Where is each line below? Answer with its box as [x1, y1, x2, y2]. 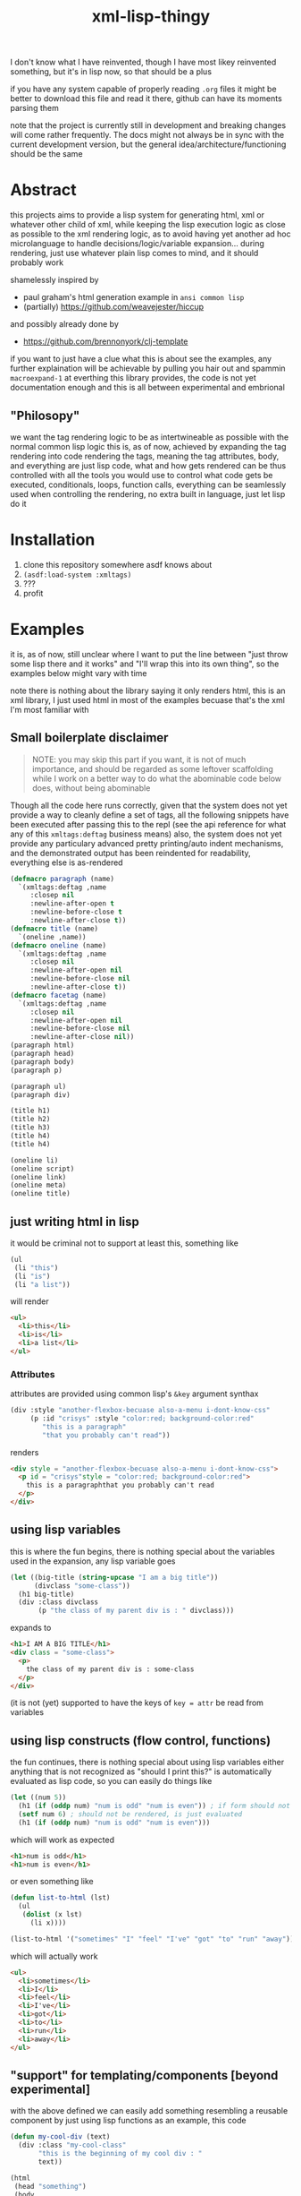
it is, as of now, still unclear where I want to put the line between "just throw [10, 648, 288, 659]
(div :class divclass [18, 1598, 99, 1607]
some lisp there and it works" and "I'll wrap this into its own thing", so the [10, 658, 280, 669]
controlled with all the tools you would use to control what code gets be [10, 469, 273, 480]
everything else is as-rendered [10, 857, 123, 868]
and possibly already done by [10, 319, 120, 330]
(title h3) [10, 1123, 51, 1132]
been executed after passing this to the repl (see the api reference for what [10, 819, 287, 829]
